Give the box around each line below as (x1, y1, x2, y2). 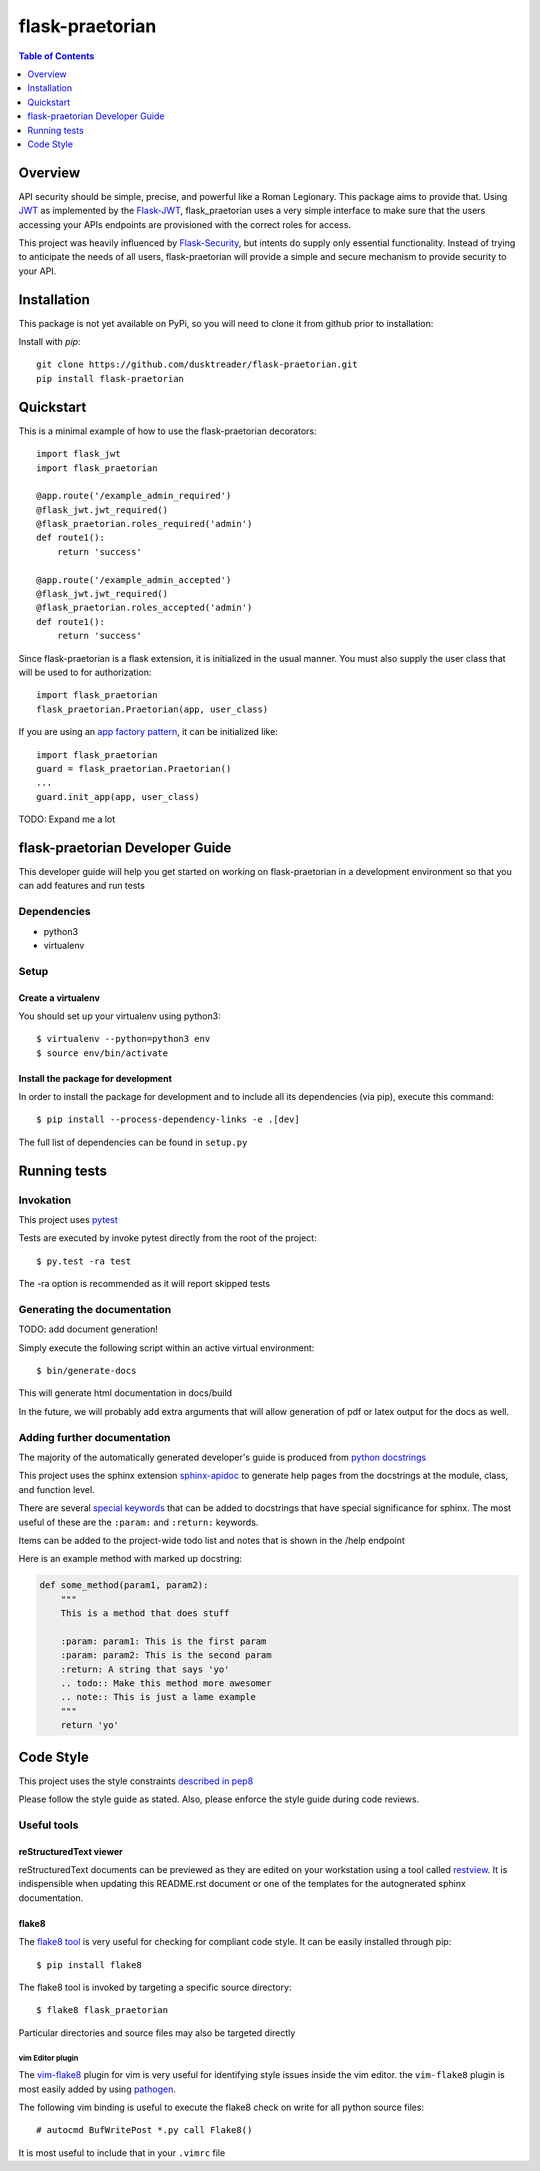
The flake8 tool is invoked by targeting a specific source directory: (18, 1981, 292, 1994)
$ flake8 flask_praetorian (36, 2005, 169, 2016)
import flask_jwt (36, 448, 121, 460)
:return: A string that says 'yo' (60, 1663, 230, 1675)
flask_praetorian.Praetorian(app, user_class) (36, 703, 269, 715)
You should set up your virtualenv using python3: (18, 1010, 221, 1022)
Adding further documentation (18, 1430, 171, 1444)
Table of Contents (18, 50, 95, 62)
